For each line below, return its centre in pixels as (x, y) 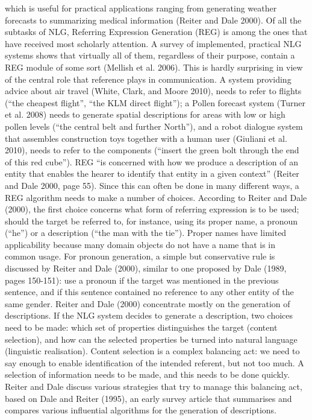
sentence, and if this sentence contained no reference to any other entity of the (149, 292)
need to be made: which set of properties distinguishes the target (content (141, 327)
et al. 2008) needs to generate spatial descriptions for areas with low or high (145, 114)
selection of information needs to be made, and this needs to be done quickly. (147, 374)
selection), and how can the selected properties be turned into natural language (151, 339)
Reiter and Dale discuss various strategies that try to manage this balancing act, (154, 386)
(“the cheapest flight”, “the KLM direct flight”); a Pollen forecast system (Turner (155, 102)
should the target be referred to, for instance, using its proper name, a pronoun (151, 221)
